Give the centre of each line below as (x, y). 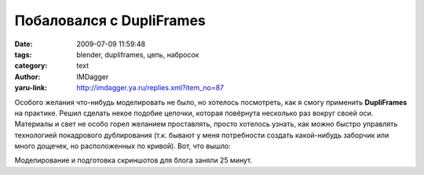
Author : (27, 77)
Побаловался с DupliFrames (110, 20)
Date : (24, 44)
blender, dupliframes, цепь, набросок (138, 54)
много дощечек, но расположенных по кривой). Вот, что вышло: (122, 146)
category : (31, 66)
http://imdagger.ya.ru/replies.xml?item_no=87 (150, 88)
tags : (23, 54)
